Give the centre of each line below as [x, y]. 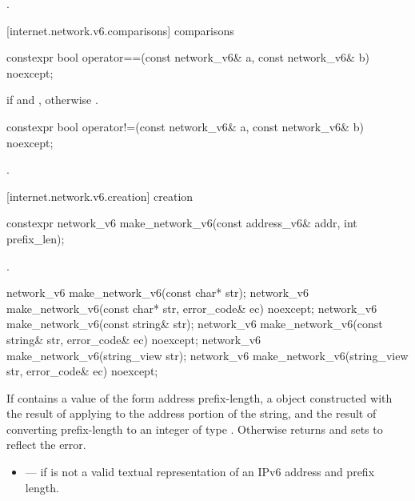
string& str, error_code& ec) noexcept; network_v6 [134, 339]
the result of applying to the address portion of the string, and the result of [192, 413]
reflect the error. [46, 445]
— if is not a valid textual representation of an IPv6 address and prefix [200, 472]
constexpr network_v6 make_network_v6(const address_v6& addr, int [182, 223]
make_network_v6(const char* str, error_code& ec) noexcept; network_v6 [192, 308]
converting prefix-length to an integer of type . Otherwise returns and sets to [195, 429]
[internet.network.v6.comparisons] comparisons [120, 30]
